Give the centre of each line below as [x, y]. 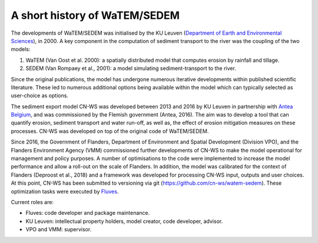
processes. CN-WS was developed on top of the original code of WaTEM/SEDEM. [110, 131]
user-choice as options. [40, 96]
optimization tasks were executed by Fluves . [65, 191]
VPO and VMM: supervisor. [59, 229]
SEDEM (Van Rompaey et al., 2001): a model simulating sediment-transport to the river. [131, 68]
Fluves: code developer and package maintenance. [88, 213]
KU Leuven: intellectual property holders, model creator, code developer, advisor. [124, 221]
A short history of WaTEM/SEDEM [95, 15]
